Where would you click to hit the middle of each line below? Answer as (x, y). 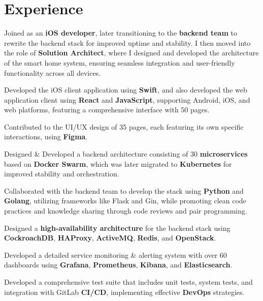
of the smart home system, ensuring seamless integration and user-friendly (120, 62)
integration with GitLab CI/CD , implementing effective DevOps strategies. (124, 292)
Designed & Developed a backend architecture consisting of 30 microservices (126, 154)
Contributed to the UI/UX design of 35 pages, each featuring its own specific (124, 126)
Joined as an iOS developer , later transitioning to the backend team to (121, 33)
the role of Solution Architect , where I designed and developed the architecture (131, 53)
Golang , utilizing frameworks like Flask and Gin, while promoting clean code (125, 201)
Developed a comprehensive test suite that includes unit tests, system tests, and (128, 282)
